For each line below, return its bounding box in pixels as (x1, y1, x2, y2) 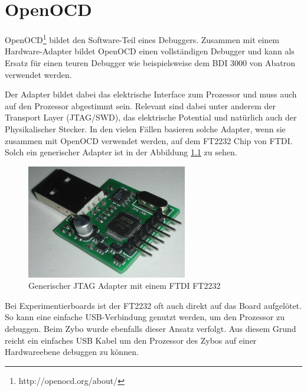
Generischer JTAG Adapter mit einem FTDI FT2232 (28, 279, 221, 292)
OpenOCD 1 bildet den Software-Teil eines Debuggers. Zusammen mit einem (5, 32, 280, 45)
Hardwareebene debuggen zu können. (5, 346, 139, 358)
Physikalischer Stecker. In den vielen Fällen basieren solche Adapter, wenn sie (5, 122, 286, 135)
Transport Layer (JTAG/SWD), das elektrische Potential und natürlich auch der (5, 111, 297, 123)
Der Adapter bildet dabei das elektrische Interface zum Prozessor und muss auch (5, 88, 297, 100)
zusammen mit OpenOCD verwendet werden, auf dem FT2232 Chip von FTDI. (5, 134, 293, 146)
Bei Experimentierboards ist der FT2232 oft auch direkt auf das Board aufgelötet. (5, 299, 302, 311)
